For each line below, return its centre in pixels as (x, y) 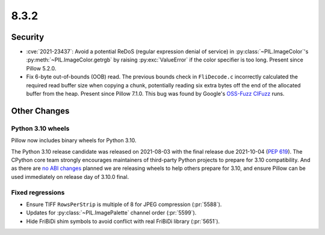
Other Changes (40, 111)
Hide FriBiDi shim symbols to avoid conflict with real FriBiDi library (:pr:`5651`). (123, 221)
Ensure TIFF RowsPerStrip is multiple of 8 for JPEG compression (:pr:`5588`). (124, 204)
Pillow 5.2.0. (41, 68)
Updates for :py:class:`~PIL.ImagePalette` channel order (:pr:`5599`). (111, 213)
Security (28, 37)
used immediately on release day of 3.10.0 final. (70, 177)
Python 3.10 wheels (40, 128)
